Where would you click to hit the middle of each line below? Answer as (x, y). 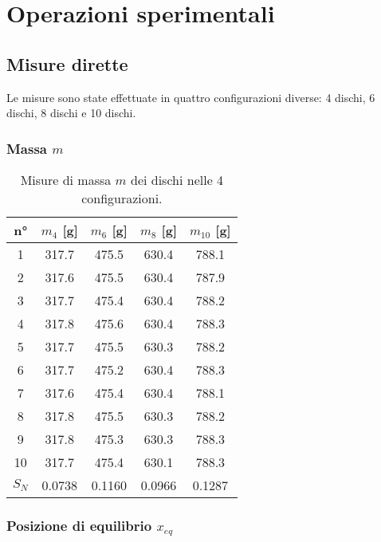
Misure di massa (66, 179)
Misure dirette (67, 63)
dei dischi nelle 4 (177, 179)
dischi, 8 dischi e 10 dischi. (71, 113)
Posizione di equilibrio (79, 525)
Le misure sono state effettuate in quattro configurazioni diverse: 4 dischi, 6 (191, 97)
